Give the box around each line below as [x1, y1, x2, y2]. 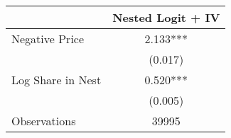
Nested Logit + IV [112, 9, 220, 25]
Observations [11, 113, 76, 129]
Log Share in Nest [11, 71, 102, 88]
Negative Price [11, 30, 85, 47]
